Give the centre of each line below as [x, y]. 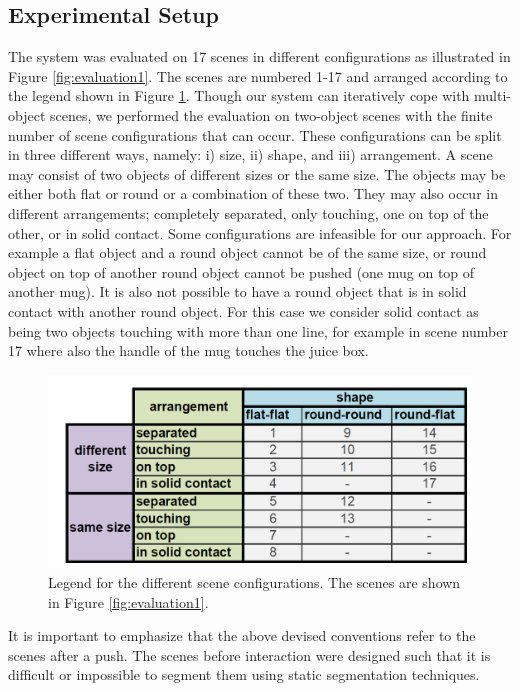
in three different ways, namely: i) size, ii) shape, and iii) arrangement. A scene [250, 154]
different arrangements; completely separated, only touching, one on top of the [248, 212]
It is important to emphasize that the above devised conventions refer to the [242, 635]
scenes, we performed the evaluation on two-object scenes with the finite [271, 114]
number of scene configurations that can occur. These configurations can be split [255, 134]
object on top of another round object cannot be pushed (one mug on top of [241, 271]
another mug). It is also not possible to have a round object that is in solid [237, 291]
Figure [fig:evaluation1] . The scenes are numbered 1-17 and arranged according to [258, 75]
